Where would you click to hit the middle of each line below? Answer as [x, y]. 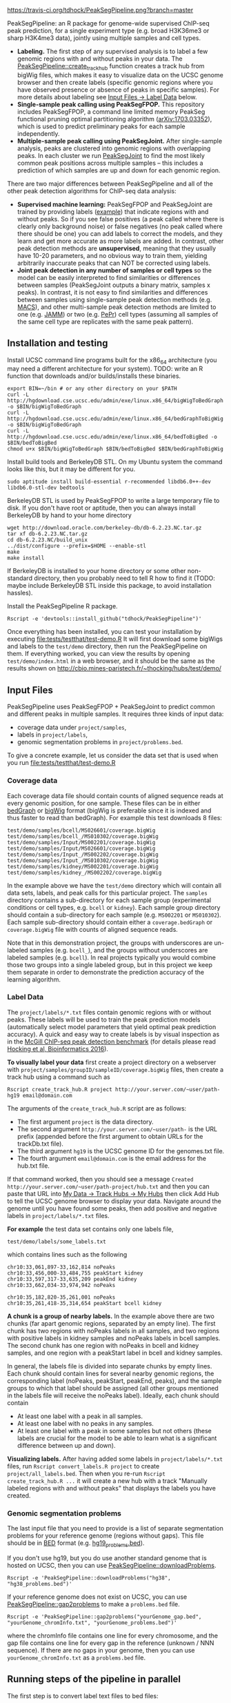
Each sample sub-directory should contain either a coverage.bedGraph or [110, 922]
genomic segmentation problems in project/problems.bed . [100, 742]
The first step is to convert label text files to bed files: [83, 1695]
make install [26, 558]
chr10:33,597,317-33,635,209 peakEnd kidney [72, 1279]
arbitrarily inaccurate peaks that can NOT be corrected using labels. [113, 263]
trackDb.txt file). [40, 1144]
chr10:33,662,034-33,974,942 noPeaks [61, 1285]
